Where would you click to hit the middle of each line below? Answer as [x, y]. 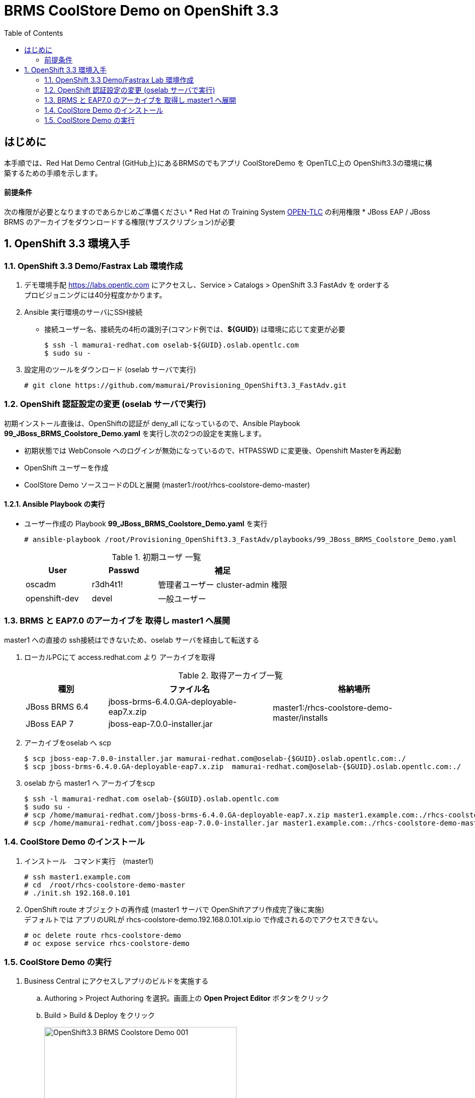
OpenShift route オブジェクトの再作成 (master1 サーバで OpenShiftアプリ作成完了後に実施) [174, 909]
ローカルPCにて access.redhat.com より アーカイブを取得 [120, 657]
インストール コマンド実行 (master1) [89, 861]
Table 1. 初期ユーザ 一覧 [156, 557]
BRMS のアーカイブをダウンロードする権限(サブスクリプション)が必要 [120, 222]
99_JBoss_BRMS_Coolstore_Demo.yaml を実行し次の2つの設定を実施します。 [135, 433]
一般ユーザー [182, 599]
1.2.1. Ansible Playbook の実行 [55, 504]
